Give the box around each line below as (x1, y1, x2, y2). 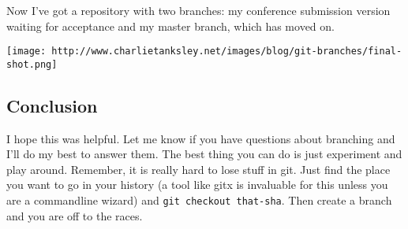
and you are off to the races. (6, 207, 143, 223)
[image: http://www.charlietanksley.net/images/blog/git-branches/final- (6, 46, 402, 57)
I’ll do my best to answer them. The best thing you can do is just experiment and (6, 146, 402, 162)
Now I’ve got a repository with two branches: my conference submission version (6, 2, 391, 18)
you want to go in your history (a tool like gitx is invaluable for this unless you (6, 176, 388, 193)
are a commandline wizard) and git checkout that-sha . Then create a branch (6, 192, 392, 209)
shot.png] (6, 58, 58, 70)
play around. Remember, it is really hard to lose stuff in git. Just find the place (6, 161, 391, 177)
